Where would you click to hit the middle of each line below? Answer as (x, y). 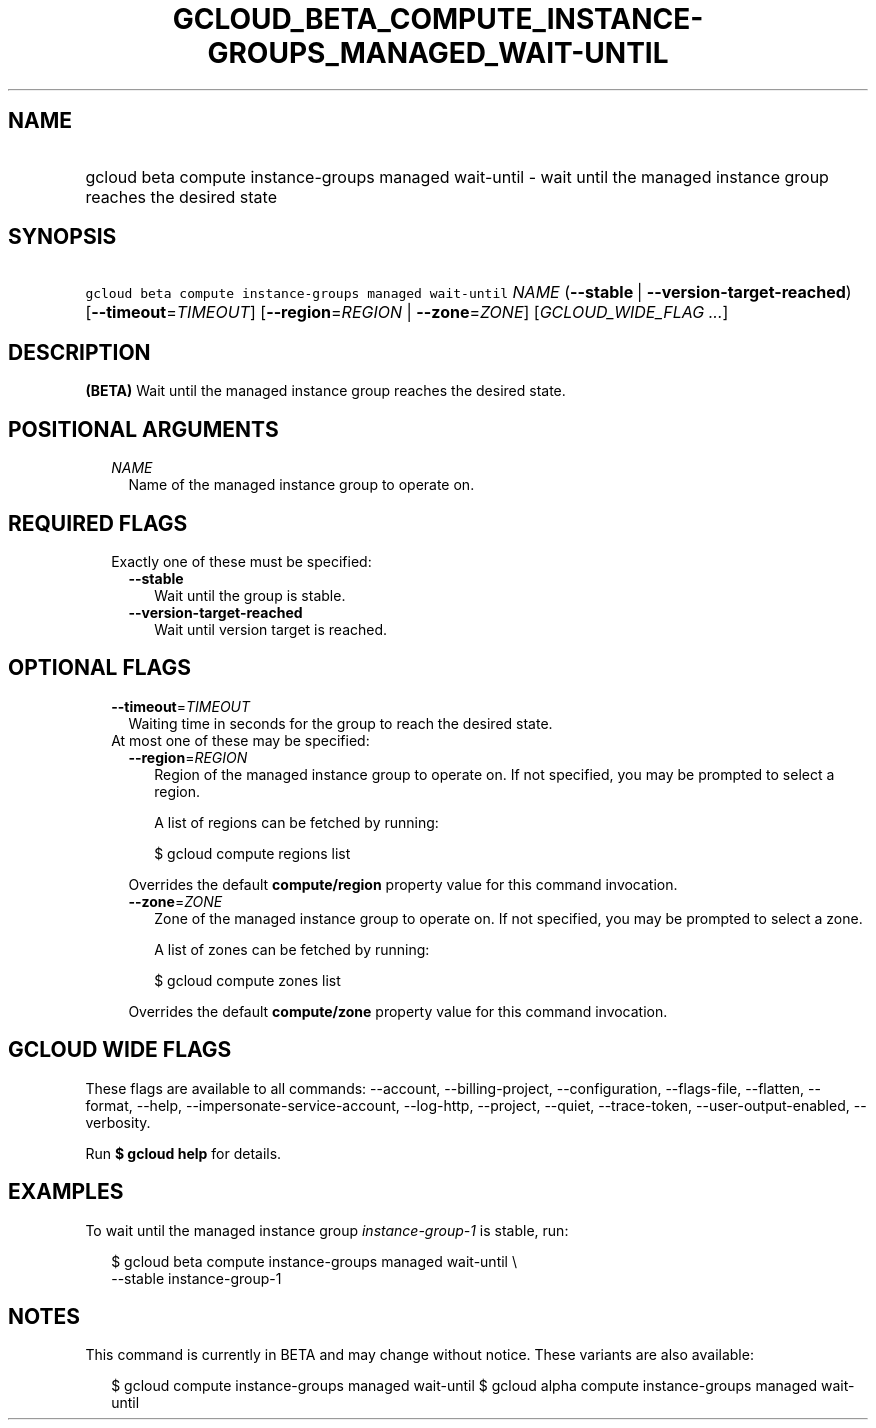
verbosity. (118, 1122)
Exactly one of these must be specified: (241, 561)
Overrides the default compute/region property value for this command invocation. (403, 884)
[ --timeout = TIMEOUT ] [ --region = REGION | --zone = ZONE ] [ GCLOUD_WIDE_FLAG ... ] (407, 312)
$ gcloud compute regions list (252, 853)
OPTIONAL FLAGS (99, 668)
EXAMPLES (66, 1192)
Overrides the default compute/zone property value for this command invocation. (398, 1011)
